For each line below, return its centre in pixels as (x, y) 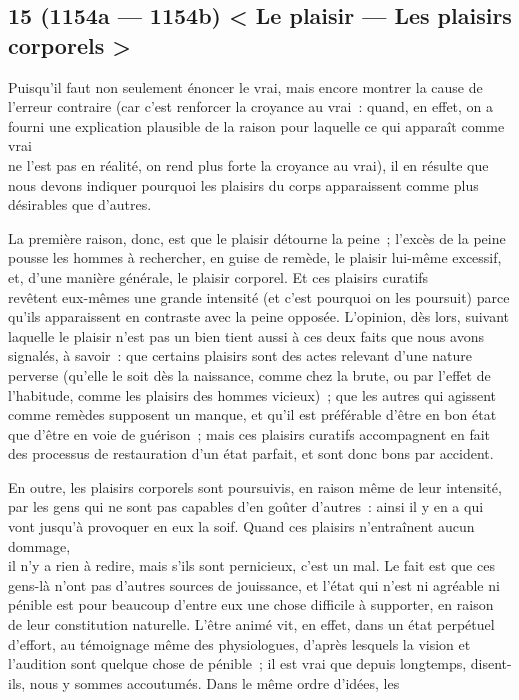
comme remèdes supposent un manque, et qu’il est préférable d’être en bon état (252, 414)
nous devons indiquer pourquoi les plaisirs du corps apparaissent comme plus (243, 184)
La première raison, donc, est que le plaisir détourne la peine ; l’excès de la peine (257, 237)
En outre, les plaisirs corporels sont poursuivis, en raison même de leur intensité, (255, 486)
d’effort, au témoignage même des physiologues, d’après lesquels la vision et (239, 643)
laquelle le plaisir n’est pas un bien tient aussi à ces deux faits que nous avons (246, 335)
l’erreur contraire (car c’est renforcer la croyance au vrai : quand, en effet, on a (251, 106)
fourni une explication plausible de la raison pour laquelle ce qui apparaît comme (256, 125)
